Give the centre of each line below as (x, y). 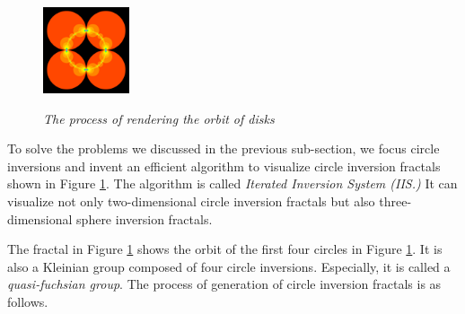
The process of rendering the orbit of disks (159, 118)
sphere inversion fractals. (145, 218)
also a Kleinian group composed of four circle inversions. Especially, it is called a (229, 266)
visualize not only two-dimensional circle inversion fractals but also (191, 201)
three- (395, 201)
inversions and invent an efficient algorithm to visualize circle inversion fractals (224, 166)
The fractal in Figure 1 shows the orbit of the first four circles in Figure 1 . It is (225, 249)
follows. (28, 301)
